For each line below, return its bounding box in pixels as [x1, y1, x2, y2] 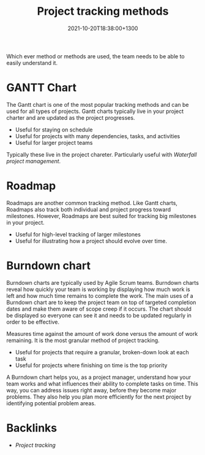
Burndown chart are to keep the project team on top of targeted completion [6, 298, 196, 306]
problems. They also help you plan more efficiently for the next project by [6, 393, 192, 400]
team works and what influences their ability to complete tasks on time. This [6, 379, 199, 387]
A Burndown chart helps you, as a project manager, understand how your [6, 373, 192, 381]
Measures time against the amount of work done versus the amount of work [6, 330, 198, 337]
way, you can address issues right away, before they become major [6, 386, 177, 394]
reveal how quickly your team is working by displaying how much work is [6, 286, 191, 293]
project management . [6, 157, 61, 165]
